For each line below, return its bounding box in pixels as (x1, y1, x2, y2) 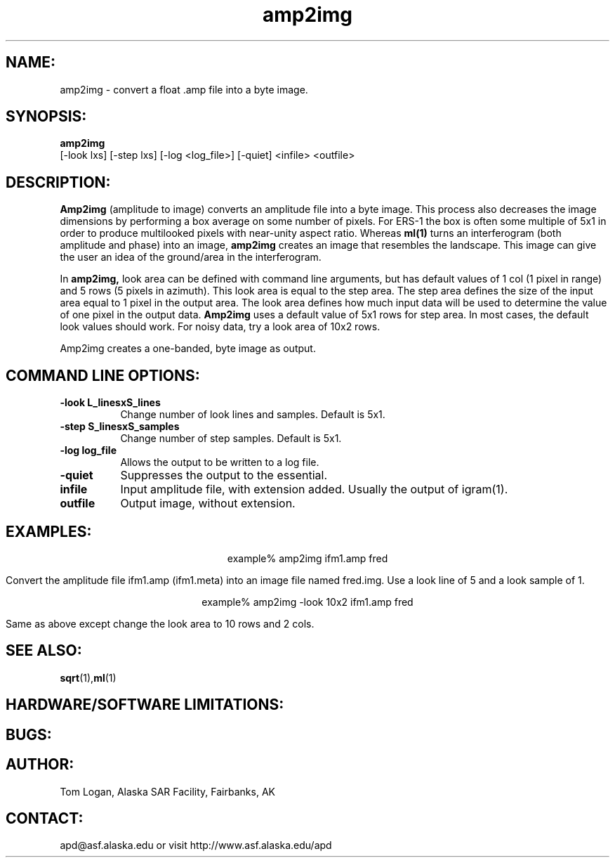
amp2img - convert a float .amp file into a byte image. (60, 83, 308, 96)
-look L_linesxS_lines (60, 396, 161, 409)
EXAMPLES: (6, 522, 92, 540)
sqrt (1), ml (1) (60, 671, 117, 684)
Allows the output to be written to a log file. (120, 456, 319, 469)
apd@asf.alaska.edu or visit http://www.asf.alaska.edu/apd (60, 839, 332, 852)
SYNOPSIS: (6, 108, 87, 126)
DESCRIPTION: (6, 173, 111, 191)
